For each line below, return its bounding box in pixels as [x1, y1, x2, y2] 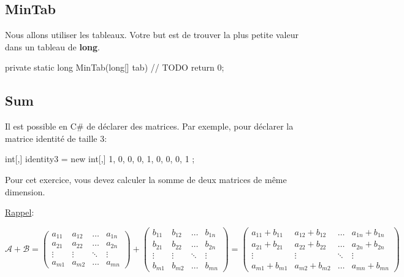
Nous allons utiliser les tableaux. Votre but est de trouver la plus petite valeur [5, 28, 299, 41]
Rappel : [5, 206, 34, 219]
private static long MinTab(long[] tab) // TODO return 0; [5, 61, 224, 74]
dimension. [5, 185, 45, 198]
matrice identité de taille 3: [5, 131, 107, 144]
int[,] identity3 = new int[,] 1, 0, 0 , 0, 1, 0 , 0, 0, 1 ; [5, 152, 195, 165]
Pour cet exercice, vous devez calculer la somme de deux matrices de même [5, 173, 287, 185]
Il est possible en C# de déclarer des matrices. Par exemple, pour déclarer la [5, 120, 294, 133]
